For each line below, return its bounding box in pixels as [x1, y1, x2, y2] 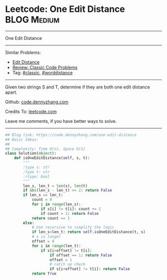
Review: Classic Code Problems [12, 64, 78, 70]
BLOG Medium [5, 14, 60, 25]
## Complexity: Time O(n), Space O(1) [5, 146, 85, 151]
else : [23, 220, 35, 225]
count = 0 [31, 197, 52, 202]
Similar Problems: [5, 49, 41, 55]
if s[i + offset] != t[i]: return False [49, 267, 130, 272]
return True [31, 271, 57, 277]
